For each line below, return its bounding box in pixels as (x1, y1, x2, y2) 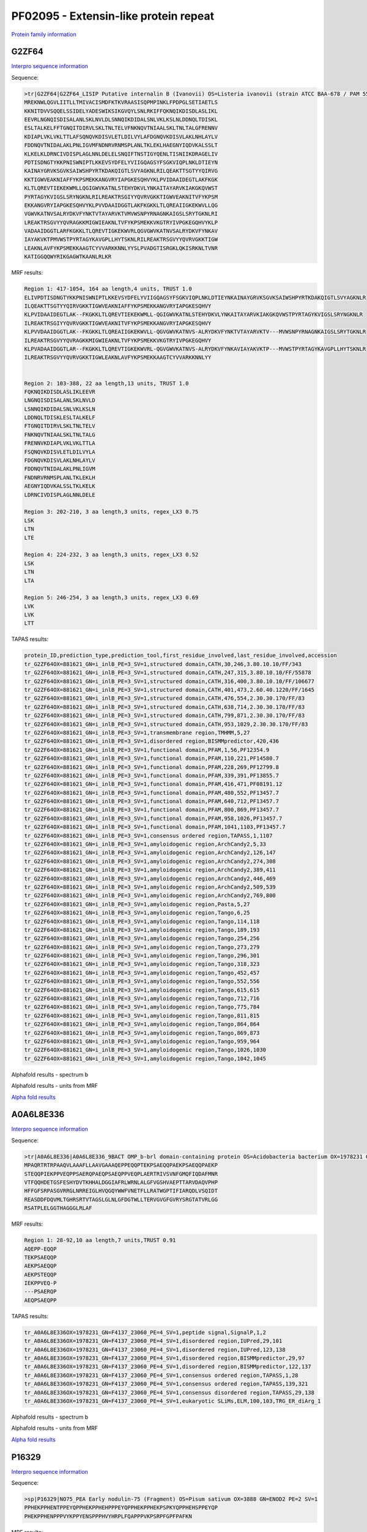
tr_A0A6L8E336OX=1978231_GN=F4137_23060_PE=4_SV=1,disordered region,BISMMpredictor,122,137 (24, 1363, 311, 1370)
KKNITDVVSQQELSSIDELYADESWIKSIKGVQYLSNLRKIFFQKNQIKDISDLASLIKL (24, 107, 218, 115)
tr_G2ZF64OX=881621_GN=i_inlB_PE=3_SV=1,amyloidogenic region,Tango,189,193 (24, 926, 260, 933)
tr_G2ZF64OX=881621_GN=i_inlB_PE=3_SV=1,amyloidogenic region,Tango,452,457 (24, 969, 260, 976)
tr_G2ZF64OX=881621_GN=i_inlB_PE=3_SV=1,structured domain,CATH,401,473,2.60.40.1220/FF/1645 (24, 686, 315, 693)
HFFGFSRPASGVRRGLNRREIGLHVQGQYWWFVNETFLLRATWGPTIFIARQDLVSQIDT (24, 1188, 218, 1194)
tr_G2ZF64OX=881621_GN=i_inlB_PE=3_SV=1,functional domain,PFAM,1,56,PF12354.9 (24, 746, 270, 753)
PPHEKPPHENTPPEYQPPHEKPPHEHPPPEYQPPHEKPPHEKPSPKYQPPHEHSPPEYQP (24, 1504, 218, 1511)
